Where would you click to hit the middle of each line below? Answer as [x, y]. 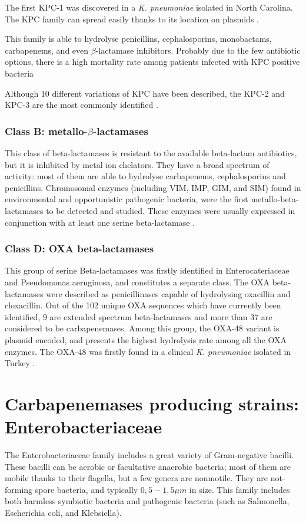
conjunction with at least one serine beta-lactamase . [100, 222]
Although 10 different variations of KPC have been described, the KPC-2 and [145, 93]
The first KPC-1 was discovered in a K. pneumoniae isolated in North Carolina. [149, 7]
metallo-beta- [275, 199]
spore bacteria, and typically [87, 489]
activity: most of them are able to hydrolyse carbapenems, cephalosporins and [145, 176]
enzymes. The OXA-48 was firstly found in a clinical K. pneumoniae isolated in [148, 351]
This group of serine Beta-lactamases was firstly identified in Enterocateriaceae [147, 270]
